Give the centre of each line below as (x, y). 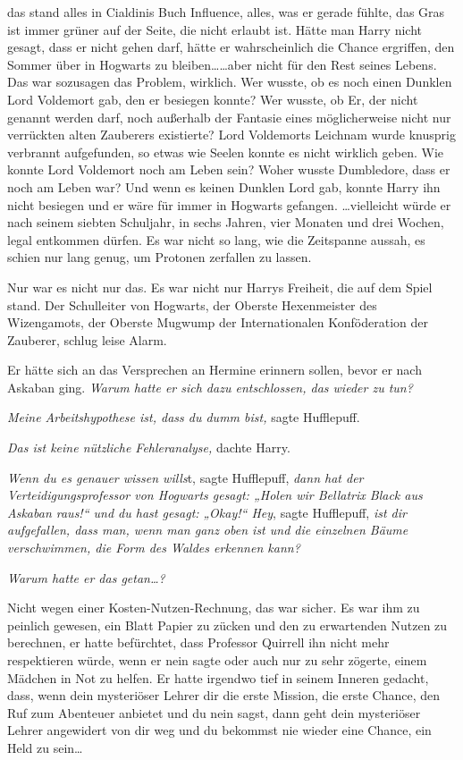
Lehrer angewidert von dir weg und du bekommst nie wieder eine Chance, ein (219, 730)
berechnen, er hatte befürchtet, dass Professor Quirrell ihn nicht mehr (198, 642)
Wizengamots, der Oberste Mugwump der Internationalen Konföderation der (218, 322)
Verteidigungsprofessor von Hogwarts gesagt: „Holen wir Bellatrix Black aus (215, 495)
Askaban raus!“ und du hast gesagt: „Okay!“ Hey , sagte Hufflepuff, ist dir (207, 512)
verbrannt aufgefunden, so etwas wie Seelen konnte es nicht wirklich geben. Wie (225, 152)
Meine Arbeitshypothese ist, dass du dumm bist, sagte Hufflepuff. (184, 417)
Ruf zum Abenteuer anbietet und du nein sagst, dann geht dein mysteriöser (214, 712)
